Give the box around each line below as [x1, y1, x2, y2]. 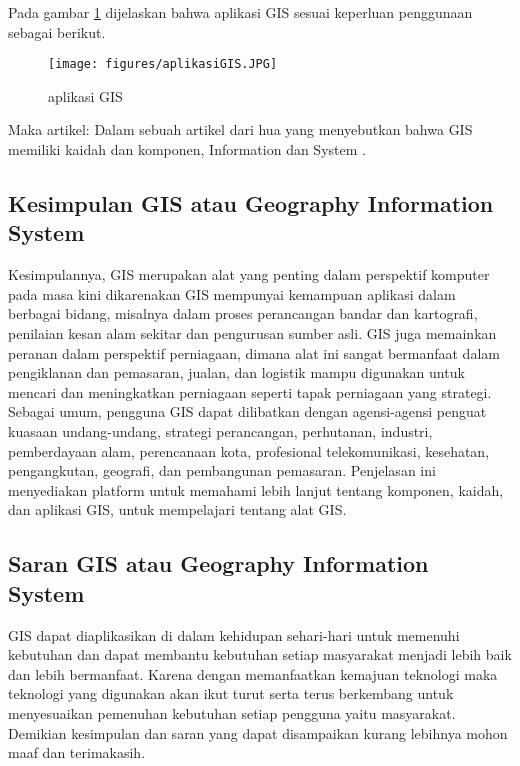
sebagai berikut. [8, 21, 106, 42]
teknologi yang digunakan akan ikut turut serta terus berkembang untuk [8, 683, 454, 704]
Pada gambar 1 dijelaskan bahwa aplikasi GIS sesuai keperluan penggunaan [8, 2, 473, 22]
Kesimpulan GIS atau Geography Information [8, 188, 494, 219]
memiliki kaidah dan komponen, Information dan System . [8, 139, 366, 160]
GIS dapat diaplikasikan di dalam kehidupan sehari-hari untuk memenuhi [8, 624, 460, 645]
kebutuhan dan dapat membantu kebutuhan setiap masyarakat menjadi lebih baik [8, 644, 512, 665]
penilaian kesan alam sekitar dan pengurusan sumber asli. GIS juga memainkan [8, 323, 497, 343]
